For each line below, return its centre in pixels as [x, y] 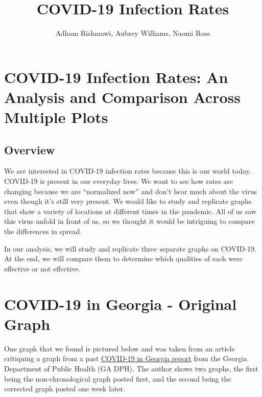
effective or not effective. [42, 268]
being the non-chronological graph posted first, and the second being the [118, 378]
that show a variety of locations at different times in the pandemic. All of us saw [130, 211]
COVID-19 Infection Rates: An [116, 77]
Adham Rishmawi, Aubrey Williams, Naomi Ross [133, 33]
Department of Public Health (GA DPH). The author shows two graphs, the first [131, 368]
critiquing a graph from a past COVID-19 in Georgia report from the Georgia [126, 358]
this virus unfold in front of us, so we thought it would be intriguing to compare [129, 221]
